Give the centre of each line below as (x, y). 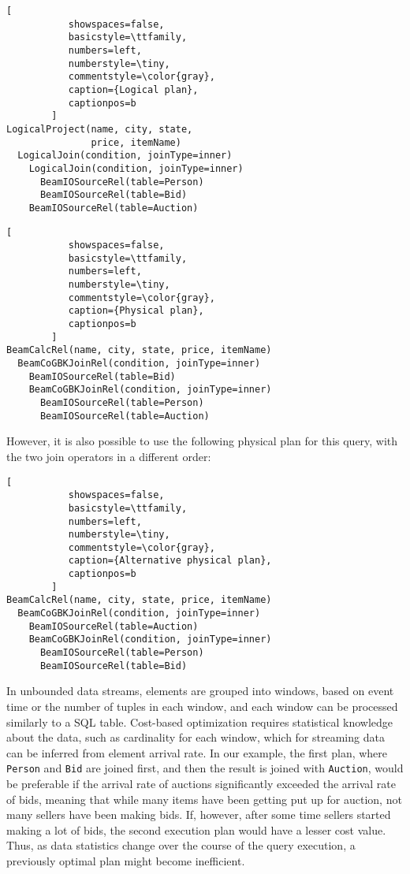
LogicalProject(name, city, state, (100, 129)
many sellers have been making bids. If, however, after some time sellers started (199, 814)
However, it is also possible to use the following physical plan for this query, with (202, 441)
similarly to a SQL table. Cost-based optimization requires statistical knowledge (199, 722)
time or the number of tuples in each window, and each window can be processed (202, 706)
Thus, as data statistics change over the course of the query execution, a (181, 845)
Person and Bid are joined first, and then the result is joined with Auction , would (205, 768)
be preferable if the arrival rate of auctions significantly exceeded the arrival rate (201, 783)
